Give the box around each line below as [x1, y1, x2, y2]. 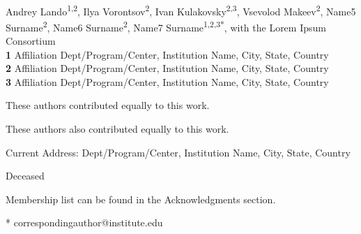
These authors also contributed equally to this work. [6, 122, 229, 136]
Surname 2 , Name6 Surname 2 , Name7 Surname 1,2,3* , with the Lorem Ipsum [6, 17, 326, 34]
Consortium [6, 34, 56, 48]
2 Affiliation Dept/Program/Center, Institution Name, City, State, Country [6, 61, 329, 75]
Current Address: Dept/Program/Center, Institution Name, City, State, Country [6, 145, 351, 159]
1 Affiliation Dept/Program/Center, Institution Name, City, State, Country [6, 47, 329, 61]
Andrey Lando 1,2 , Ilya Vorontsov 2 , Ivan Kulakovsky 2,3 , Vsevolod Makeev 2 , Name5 [6, 1, 356, 18]
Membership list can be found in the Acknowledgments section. [6, 191, 276, 206]
